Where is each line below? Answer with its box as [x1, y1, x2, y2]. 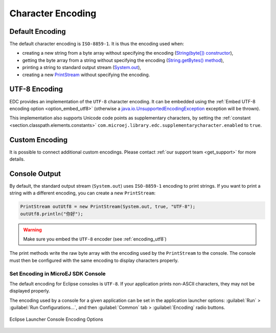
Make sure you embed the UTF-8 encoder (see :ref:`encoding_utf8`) [23, 236, 167, 242]
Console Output [9, 169, 61, 178]
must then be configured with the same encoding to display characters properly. [9, 257, 179, 263]
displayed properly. [9, 288, 51, 294]
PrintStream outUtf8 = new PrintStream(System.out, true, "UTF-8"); [20, 204, 196, 210]
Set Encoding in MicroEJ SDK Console [9, 270, 106, 277]
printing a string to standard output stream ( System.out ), [22, 64, 142, 71]
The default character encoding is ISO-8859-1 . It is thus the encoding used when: [9, 41, 184, 47]
